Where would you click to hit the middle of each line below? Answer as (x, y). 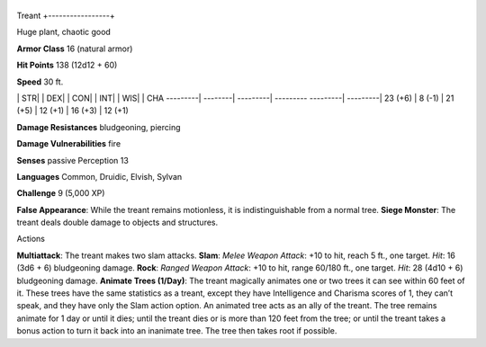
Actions (31, 239)
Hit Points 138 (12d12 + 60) (67, 65)
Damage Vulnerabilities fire (69, 144)
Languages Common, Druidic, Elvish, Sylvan (99, 176)
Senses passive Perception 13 (73, 160)
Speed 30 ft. (40, 82)
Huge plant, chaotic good (64, 32)
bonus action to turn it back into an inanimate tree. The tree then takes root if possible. (177, 331)
